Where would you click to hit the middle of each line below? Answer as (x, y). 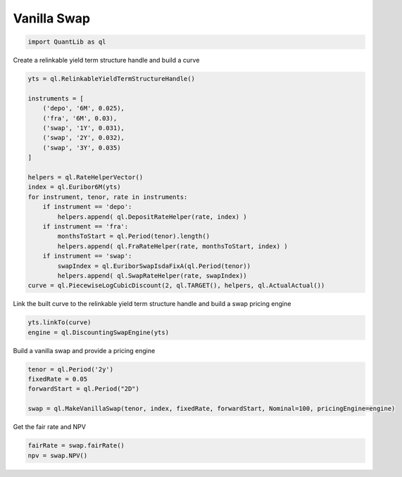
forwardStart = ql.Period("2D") (84, 389)
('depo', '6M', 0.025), (83, 108)
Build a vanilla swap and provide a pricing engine (84, 350)
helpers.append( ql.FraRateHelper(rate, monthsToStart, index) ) (172, 246)
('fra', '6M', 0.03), (80, 118)
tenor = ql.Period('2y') (71, 369)
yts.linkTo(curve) (59, 323)
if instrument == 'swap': (87, 256)
